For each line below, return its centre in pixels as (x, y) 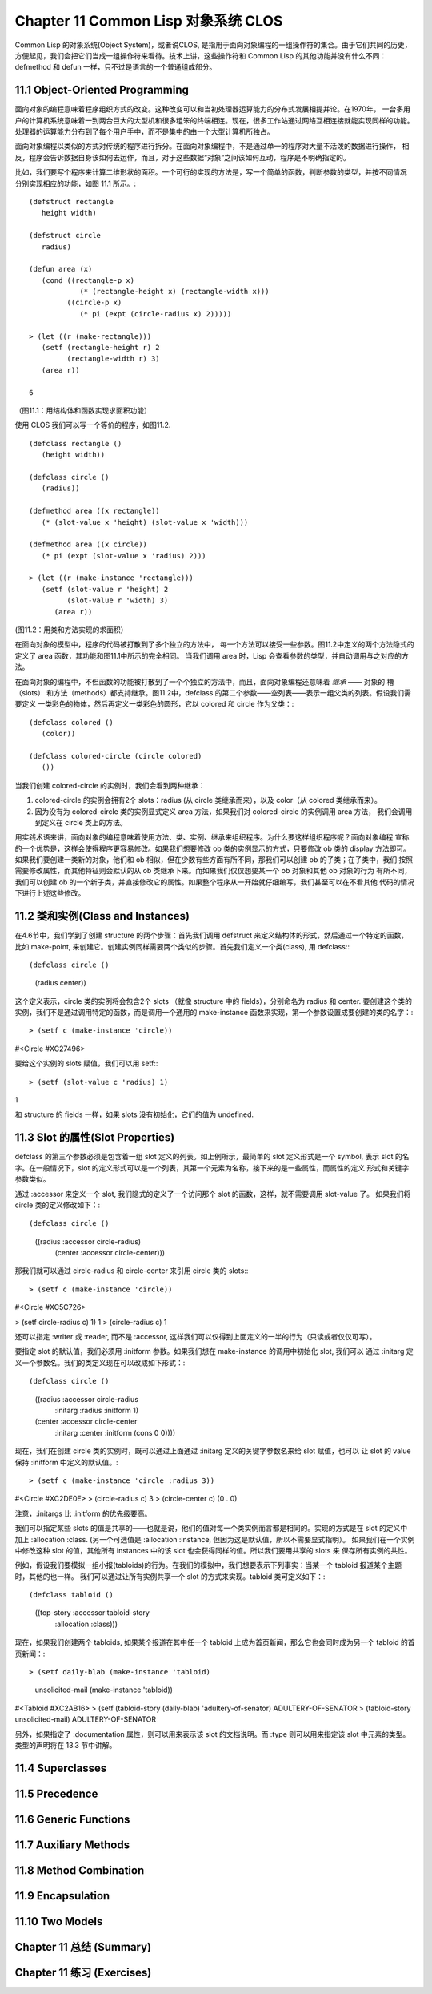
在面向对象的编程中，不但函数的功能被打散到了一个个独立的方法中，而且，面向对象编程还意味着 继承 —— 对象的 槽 (204, 682)
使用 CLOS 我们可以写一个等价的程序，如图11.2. (93, 425)
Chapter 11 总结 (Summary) (83, 1947)
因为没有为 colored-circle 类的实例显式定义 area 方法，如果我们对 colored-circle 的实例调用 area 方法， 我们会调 (220, 811)
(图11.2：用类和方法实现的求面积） (71, 630)
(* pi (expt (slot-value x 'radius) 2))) (124, 556)
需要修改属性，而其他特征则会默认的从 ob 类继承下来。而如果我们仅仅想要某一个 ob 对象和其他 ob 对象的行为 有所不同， (213, 871)
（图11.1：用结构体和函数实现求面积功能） (83, 410)
